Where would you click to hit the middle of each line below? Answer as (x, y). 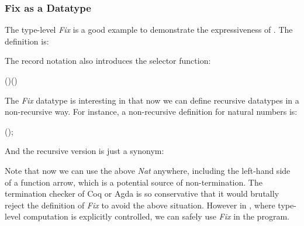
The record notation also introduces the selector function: (108, 61)
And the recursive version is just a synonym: (84, 151)
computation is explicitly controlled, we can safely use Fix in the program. (156, 216)
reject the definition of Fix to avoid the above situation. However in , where (140, 205)
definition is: (27, 41)
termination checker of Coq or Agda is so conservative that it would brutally (142, 194)
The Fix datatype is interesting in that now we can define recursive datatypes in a (152, 100)
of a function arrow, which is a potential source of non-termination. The (134, 182)
